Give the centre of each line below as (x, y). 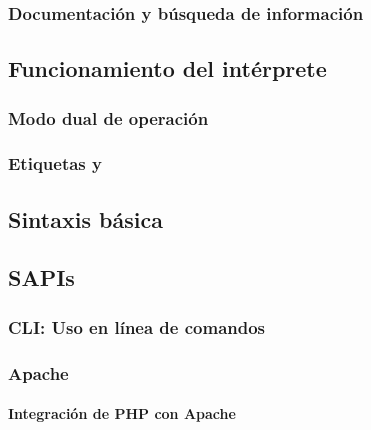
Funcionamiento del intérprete (167, 68)
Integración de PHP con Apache (122, 413)
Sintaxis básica (85, 218)
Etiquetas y (55, 163)
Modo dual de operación (108, 117)
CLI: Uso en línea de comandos (137, 326)
